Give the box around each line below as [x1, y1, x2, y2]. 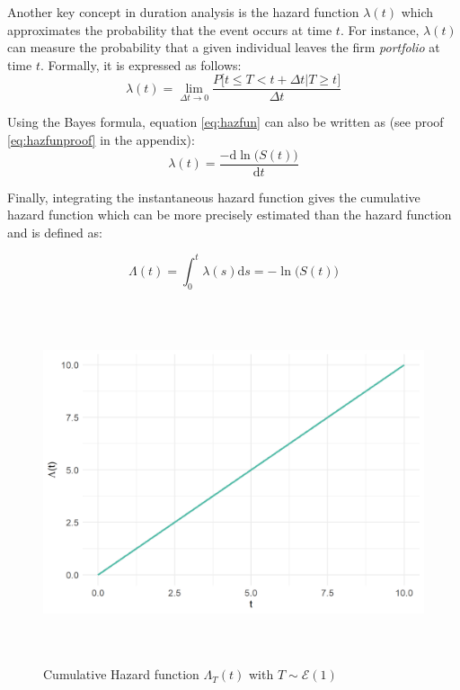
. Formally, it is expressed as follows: [40, 55, 242, 74]
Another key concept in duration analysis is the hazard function [7, 3, 359, 21]
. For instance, [340, 20, 420, 39]
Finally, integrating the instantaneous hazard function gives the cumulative [7, 187, 420, 206]
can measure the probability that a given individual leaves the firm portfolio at [7, 38, 440, 57]
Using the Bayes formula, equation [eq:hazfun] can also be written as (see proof [7, 112, 444, 131]
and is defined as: [7, 222, 102, 241]
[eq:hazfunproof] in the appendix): [7, 130, 195, 149]
